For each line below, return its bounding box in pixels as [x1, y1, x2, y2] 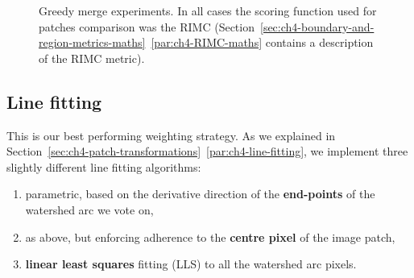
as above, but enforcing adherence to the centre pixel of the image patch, [25, 228, 395, 245]
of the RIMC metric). [39, 49, 145, 66]
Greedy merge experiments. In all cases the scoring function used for [39, 2, 377, 19]
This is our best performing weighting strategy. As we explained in [6, 127, 336, 143]
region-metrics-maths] [39, 34, 146, 51]
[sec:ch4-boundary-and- [260, 18, 375, 35]
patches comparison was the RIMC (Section [39, 18, 255, 35]
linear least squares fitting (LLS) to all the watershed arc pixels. [25, 255, 357, 272]
